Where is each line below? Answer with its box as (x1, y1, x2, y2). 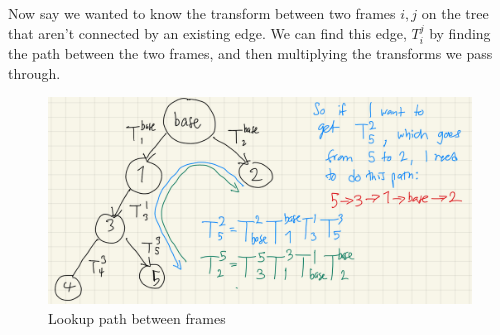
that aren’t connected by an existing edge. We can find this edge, (8, 22, 407, 43)
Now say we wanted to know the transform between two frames (8, 3, 396, 23)
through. (8, 62, 61, 83)
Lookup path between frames (48, 307, 226, 328)
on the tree (421, 3, 489, 23)
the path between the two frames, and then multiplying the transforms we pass (8, 43, 493, 64)
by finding (429, 22, 491, 43)
